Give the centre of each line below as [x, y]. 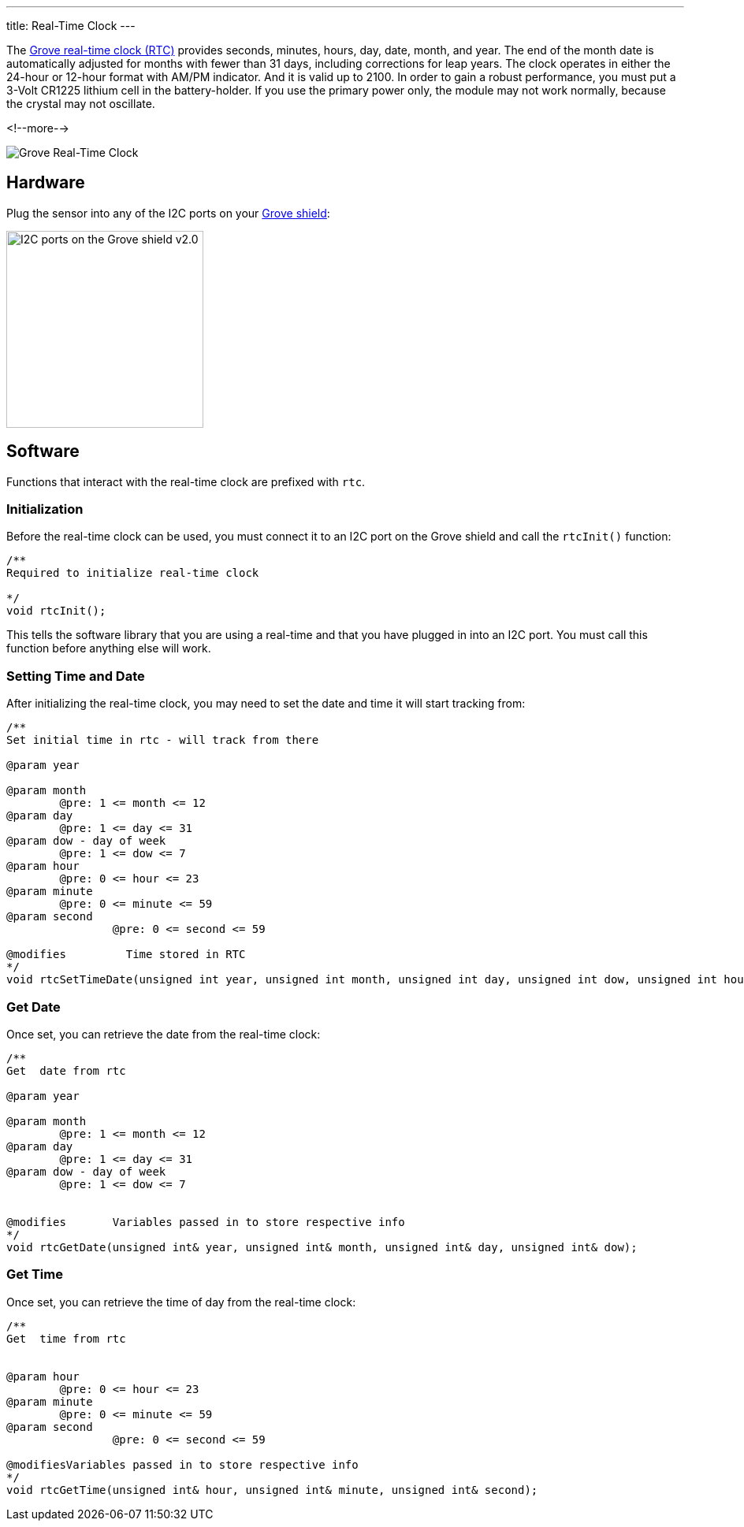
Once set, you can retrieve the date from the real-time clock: [164, 1034]
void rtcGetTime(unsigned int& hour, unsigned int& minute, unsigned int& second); [272, 1490]
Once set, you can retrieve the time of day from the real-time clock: [181, 1302]
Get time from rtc [66, 1338]
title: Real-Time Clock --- [71, 26]
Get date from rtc [66, 1070]
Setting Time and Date [76, 676]
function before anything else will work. [109, 648]
